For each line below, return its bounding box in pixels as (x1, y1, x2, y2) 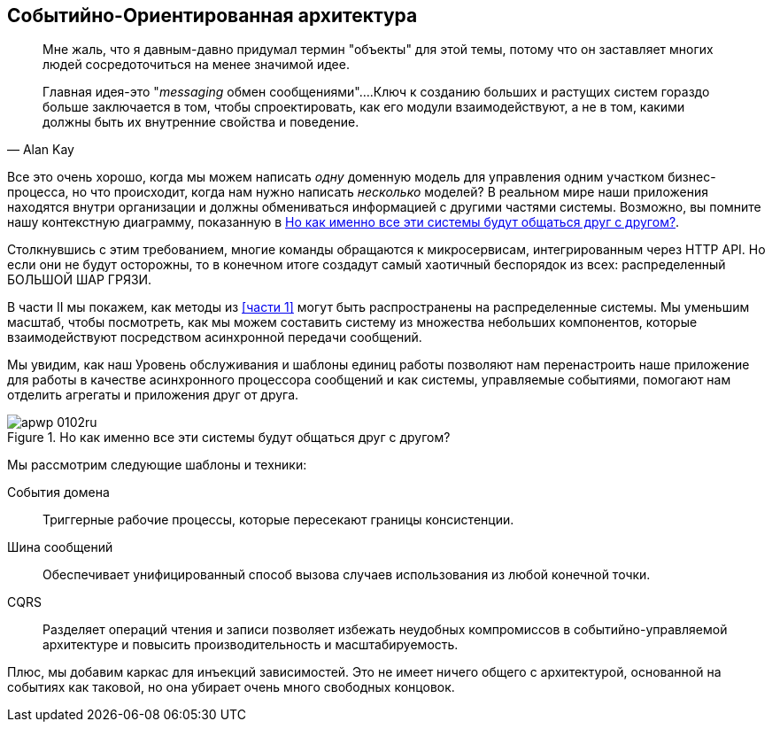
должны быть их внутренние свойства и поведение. (42, 114, 359, 130)
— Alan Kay (7, 142, 74, 158)
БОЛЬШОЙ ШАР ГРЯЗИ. (7, 272, 152, 288)
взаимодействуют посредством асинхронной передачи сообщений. (7, 330, 422, 345)
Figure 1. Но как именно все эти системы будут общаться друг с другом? (7, 430, 451, 446)
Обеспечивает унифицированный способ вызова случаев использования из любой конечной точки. (42, 567, 651, 583)
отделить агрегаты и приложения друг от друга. (7, 387, 299, 403)
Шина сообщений (7, 539, 113, 555)
